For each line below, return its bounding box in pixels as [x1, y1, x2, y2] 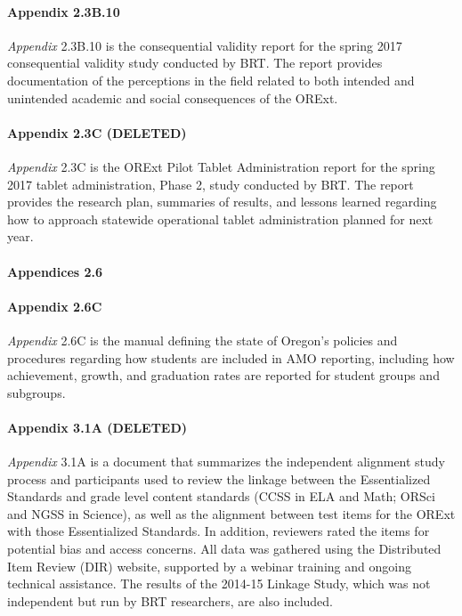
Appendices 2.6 [7, 262, 103, 280]
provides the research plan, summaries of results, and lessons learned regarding [7, 192, 437, 211]
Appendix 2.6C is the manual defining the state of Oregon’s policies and [7, 330, 398, 349]
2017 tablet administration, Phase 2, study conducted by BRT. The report [7, 174, 414, 193]
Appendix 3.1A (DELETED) [7, 417, 188, 436]
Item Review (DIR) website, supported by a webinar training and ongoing [7, 556, 411, 575]
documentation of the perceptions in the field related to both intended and [7, 70, 415, 89]
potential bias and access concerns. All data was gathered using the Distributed [7, 539, 442, 558]
